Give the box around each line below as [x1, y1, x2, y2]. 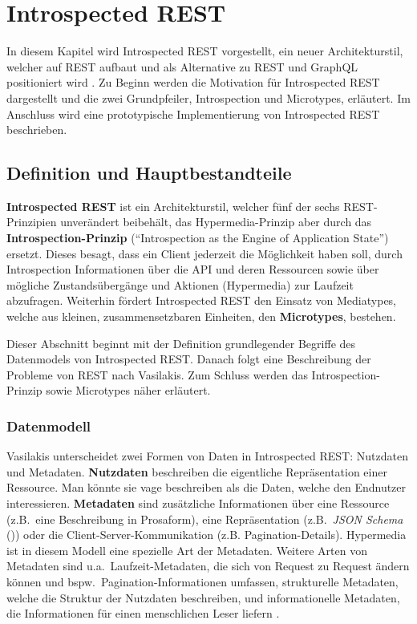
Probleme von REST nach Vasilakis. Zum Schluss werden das [6, 366, 308, 383]
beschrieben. [6, 121, 67, 138]
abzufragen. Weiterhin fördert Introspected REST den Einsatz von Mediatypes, [6, 292, 397, 309]
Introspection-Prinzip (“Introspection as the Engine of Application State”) [6, 229, 389, 246]
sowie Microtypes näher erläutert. [46, 382, 211, 399]
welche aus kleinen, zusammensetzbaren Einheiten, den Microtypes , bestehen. [6, 308, 396, 325]
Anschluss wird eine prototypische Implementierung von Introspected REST [6, 105, 380, 122]
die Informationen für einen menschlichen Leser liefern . [6, 605, 280, 622]
